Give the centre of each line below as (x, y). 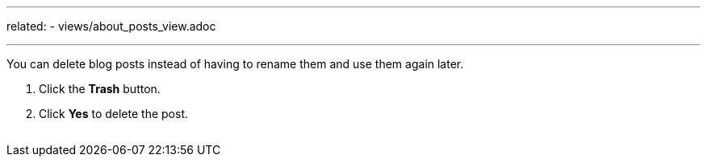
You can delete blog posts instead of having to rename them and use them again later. (235, 64)
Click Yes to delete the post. (114, 114)
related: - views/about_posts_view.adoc (111, 26)
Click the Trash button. (100, 89)
